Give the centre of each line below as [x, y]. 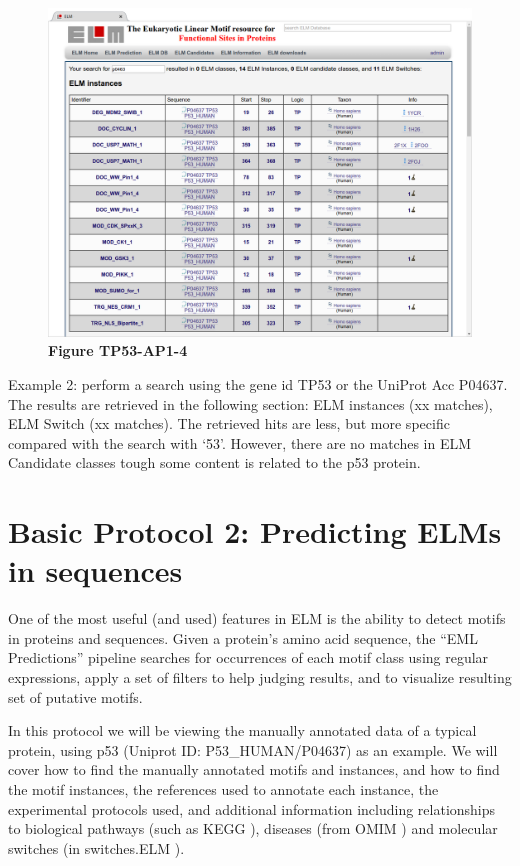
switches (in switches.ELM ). [96, 847]
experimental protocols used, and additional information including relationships [252, 808]
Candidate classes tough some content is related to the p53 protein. [214, 462]
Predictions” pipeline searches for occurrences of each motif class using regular [248, 657]
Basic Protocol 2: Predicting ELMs [255, 531]
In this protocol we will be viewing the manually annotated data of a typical [242, 730]
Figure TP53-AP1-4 [118, 350]
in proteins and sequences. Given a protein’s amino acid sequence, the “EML [243, 637]
